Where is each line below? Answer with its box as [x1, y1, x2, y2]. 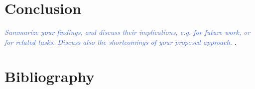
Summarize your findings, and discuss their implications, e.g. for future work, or [4, 27, 251, 37]
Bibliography [4, 66, 95, 86]
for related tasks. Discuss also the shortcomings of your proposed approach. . [4, 36, 237, 47]
